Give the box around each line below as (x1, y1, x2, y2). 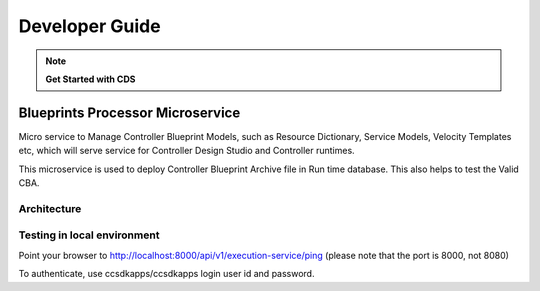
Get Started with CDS (45, 73, 136, 85)
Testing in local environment (18, 228, 160, 242)
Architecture (18, 201, 82, 215)
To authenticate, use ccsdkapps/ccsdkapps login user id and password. (18, 268, 315, 280)
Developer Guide (18, 15, 161, 37)
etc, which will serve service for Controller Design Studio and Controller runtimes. (18, 145, 355, 157)
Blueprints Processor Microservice (18, 104, 241, 121)
